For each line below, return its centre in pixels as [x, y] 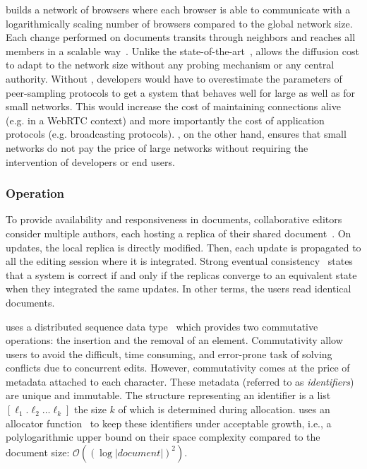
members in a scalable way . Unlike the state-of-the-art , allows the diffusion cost [182, 51]
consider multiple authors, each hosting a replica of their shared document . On [179, 233]
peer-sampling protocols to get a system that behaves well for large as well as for [180, 92]
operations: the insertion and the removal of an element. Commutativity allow [174, 340]
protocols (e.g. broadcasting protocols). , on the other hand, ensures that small [176, 134]
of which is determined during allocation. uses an [224, 409]
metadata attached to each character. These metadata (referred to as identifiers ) [180, 381]
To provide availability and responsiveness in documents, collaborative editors [174, 219]
